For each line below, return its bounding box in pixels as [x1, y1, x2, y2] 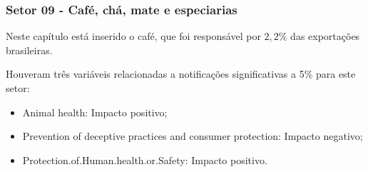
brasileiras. [6, 42, 53, 57]
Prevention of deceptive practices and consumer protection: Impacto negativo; [22, 128, 363, 143]
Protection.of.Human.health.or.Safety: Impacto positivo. [22, 152, 267, 167]
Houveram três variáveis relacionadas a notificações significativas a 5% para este [6, 66, 356, 81]
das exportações [290, 29, 360, 44]
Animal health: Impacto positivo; [22, 104, 168, 119]
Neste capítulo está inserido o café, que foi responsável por [6, 29, 261, 44]
